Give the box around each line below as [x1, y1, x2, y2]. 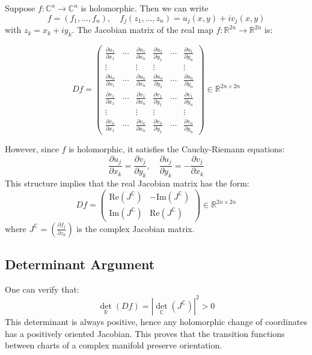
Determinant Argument [5, 255, 155, 273]
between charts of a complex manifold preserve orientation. [5, 339, 222, 351]
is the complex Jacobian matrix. [76, 222, 195, 234]
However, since [5, 143, 59, 155]
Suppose [5, 2, 35, 14]
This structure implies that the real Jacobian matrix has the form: [5, 176, 249, 189]
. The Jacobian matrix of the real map [72, 23, 213, 36]
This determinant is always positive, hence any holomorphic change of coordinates [5, 315, 307, 327]
